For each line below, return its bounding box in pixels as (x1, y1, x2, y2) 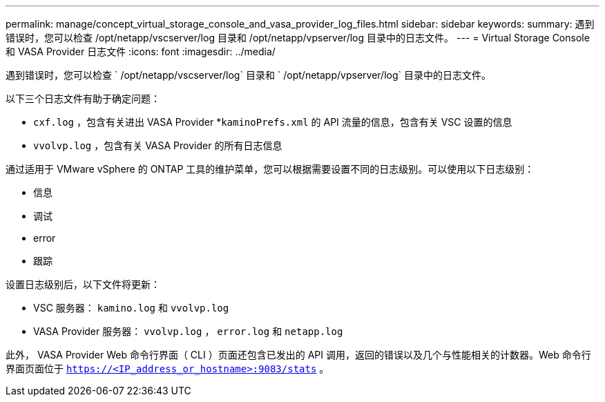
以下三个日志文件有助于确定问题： (6, 93, 160, 104)
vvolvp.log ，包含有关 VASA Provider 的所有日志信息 (33, 140, 282, 151)
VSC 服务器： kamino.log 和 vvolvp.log (33, 302, 229, 314)
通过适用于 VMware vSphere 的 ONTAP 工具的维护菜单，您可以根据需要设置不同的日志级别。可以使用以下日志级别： (6, 163, 535, 175)
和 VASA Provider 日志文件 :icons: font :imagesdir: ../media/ (6, 46, 276, 57)
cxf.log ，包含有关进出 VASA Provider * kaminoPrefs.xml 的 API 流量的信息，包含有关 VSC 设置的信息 (33, 116, 512, 128)
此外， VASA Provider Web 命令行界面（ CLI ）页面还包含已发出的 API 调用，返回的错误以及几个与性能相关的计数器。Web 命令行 (6, 349, 591, 361)
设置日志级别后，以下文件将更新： (6, 278, 160, 290)
